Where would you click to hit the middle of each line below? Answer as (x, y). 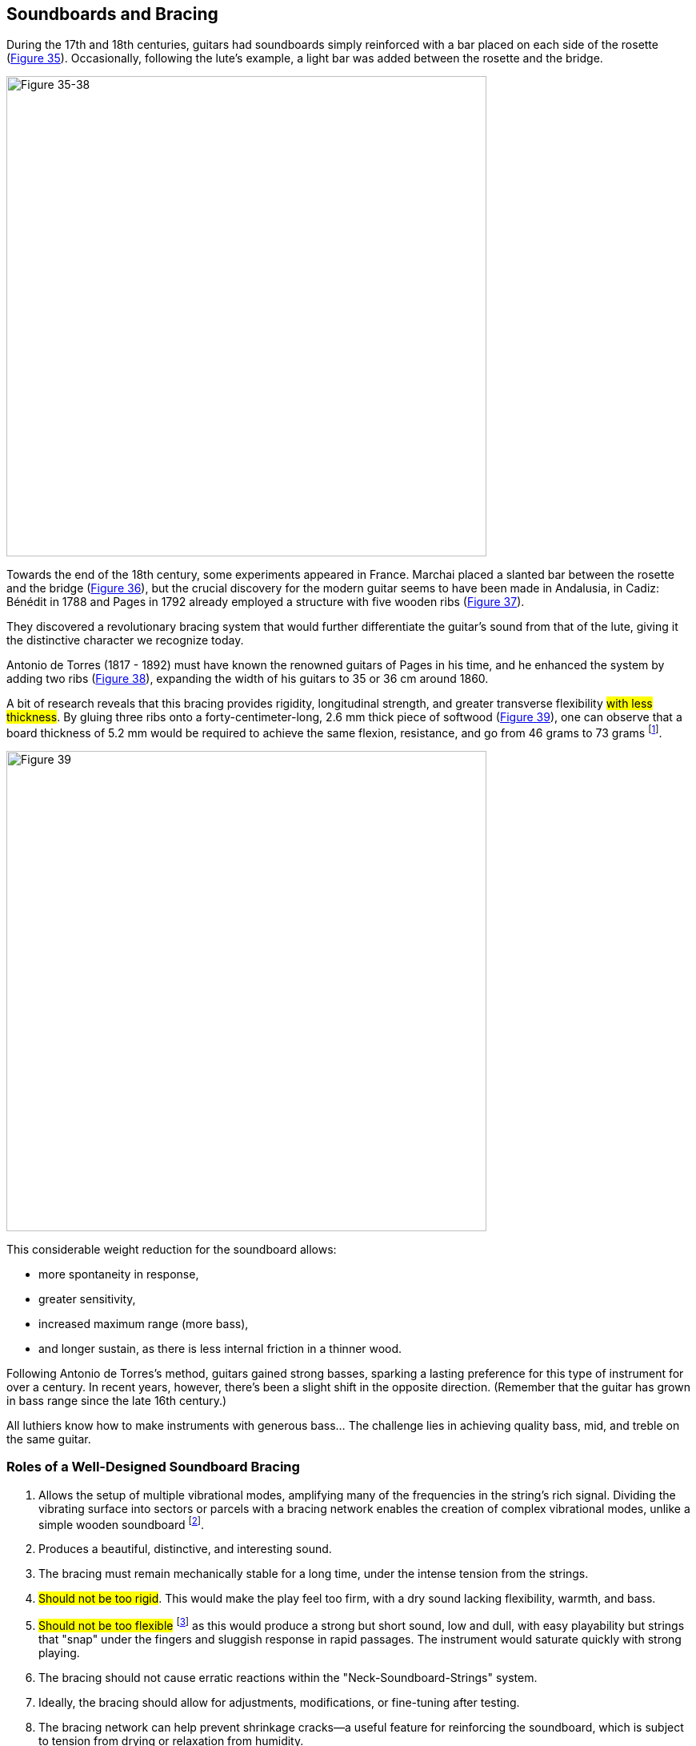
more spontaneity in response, (119, 1274)
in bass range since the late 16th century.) (117, 1401)
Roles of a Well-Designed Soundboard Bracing (153, 1467)
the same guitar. (49, 1439)
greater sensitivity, (87, 1299)
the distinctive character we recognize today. (125, 640)
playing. (59, 1653)
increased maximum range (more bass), (144, 1324)
